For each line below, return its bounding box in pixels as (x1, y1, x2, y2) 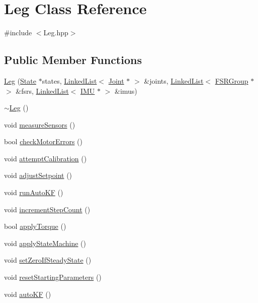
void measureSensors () (4, 119, 75, 130)
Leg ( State (4, 75, 36, 86)
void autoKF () (4, 288, 51, 299)
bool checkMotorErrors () (4, 136, 83, 147)
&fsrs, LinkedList (16, 85, 69, 96)
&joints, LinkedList (144, 75, 204, 86)
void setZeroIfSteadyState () (4, 255, 92, 265)
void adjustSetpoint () (4, 170, 72, 180)
